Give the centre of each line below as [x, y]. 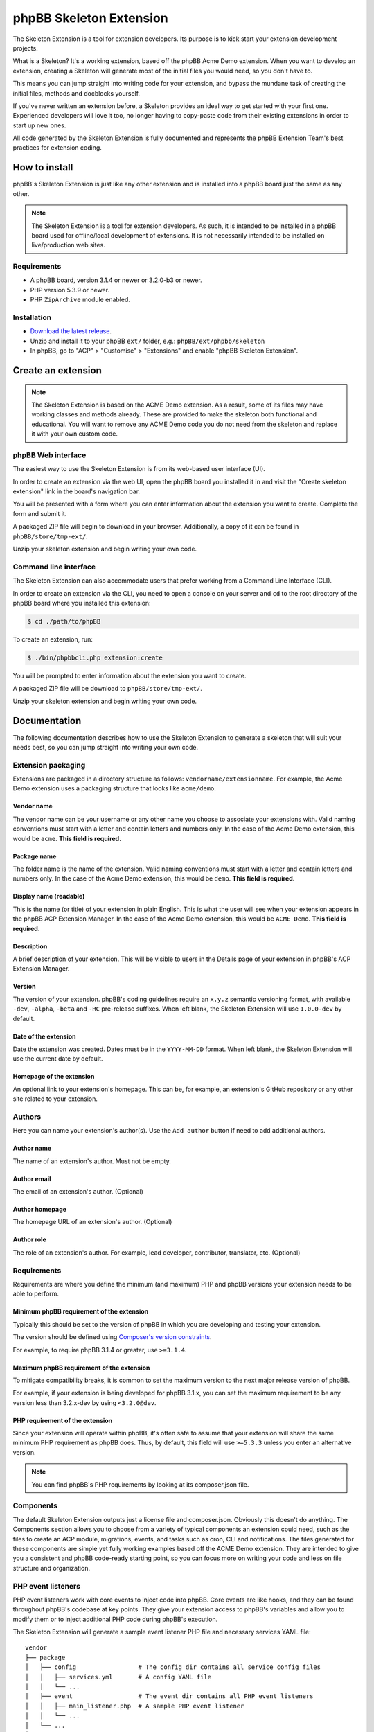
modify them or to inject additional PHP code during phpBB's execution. [115, 1619]
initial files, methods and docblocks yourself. [77, 93]
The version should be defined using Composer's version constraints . [112, 1337]
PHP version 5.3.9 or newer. [70, 290]
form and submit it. [40, 513]
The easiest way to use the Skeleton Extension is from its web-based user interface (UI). [139, 469]
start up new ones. [39, 125]
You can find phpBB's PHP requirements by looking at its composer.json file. [140, 1484]
